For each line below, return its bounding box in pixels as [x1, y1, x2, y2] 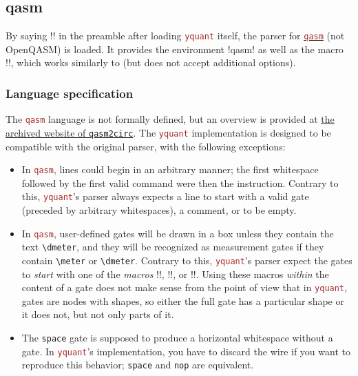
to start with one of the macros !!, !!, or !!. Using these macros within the [21, 266, 329, 281]
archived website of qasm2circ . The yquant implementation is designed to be [6, 125, 331, 139]
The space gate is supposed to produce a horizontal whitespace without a [21, 330, 333, 345]
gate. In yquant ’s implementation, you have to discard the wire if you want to [21, 344, 350, 358]
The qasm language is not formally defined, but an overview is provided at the [6, 112, 335, 126]
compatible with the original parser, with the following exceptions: [6, 139, 286, 153]
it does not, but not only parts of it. [21, 307, 174, 321]
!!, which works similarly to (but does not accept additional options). [6, 55, 296, 70]
